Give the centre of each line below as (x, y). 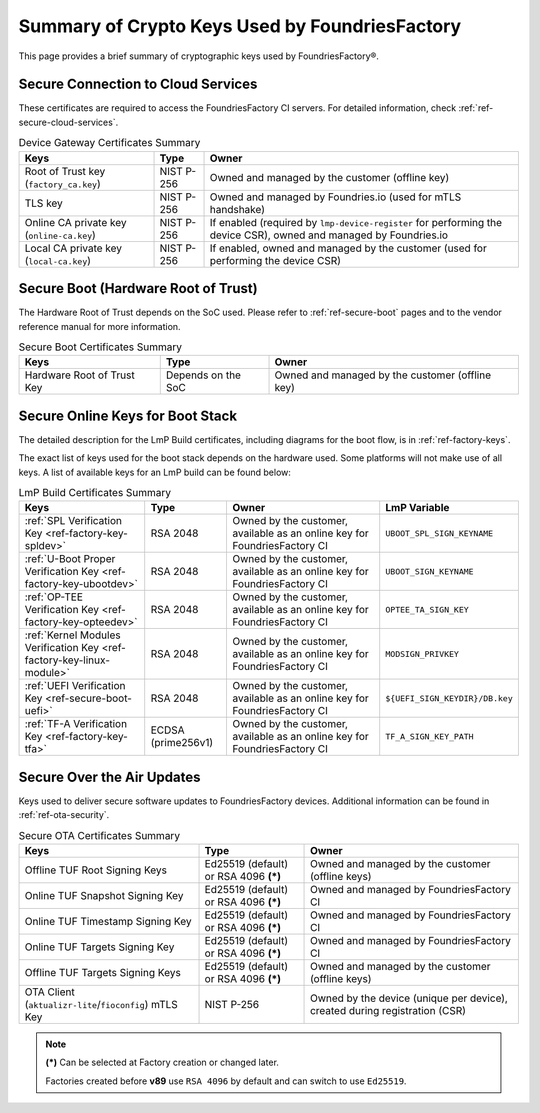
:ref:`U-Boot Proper (70, 559)
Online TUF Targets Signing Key (99, 947)
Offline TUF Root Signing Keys (95, 870)
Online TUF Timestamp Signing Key (108, 922)
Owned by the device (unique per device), (409, 998)
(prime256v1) (182, 743)
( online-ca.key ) (60, 235)
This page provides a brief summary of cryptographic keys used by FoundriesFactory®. (199, 56)
